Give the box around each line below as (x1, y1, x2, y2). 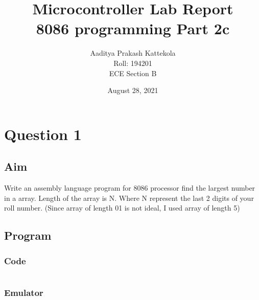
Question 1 (4, 123, 82, 144)
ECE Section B (109, 67, 157, 78)
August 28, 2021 (107, 85, 158, 96)
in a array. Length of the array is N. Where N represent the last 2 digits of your (4, 192, 254, 203)
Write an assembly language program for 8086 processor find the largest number (4, 182, 255, 193)
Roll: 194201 (113, 57, 152, 68)
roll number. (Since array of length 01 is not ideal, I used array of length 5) (4, 202, 240, 213)
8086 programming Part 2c (36, 18, 230, 39)
